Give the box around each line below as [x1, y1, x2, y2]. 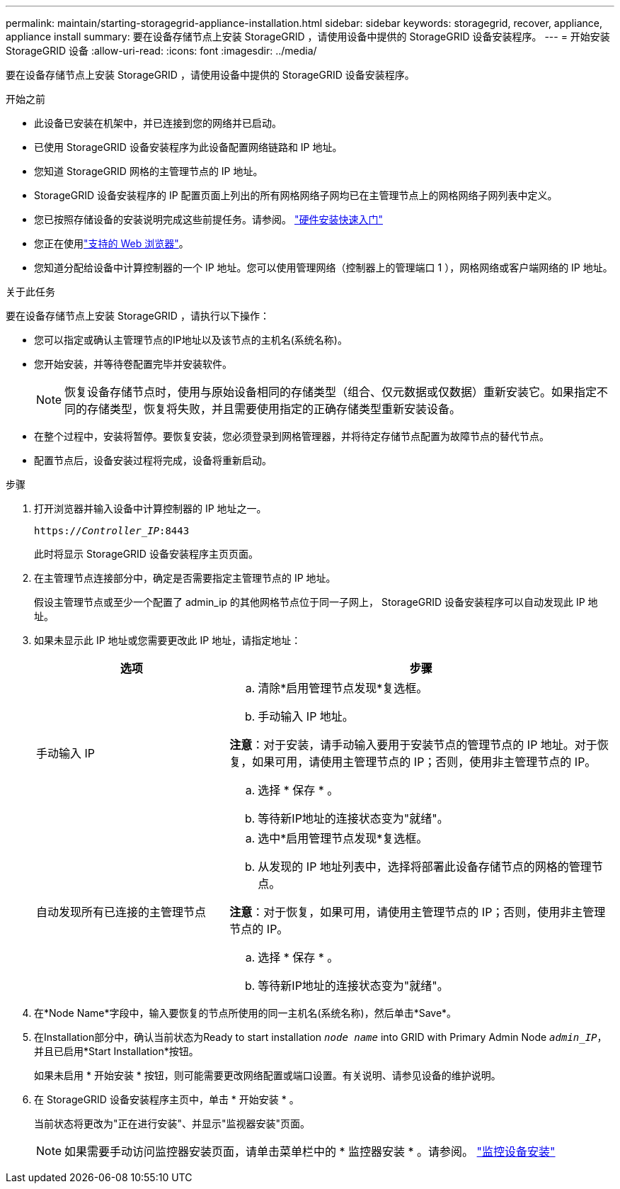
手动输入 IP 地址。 [258, 709, 354, 723]
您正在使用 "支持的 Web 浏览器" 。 [34, 237, 189, 249]
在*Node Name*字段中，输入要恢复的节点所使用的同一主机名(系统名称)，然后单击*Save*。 [34, 1007, 457, 1019]
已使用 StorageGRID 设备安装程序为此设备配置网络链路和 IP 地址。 [34, 141, 343, 153]
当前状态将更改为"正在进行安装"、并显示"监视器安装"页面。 [34, 1117, 311, 1129]
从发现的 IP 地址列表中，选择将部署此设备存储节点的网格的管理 [258, 860, 592, 874]
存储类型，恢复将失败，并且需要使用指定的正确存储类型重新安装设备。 [87, 402, 461, 416]
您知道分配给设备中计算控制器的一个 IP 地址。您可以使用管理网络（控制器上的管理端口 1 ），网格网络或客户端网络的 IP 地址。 [34, 261, 613, 274]
